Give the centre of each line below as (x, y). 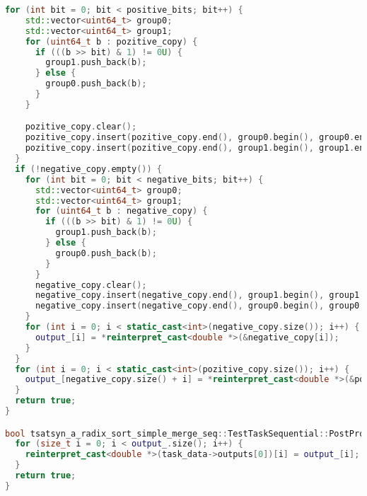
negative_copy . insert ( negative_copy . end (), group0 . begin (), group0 (197, 306)
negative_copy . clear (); (91, 285)
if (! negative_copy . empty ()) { (89, 169)
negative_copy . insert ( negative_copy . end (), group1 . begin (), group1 (197, 295)
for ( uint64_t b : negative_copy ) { (121, 211)
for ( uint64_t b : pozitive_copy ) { (111, 41)
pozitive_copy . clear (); (81, 127)
